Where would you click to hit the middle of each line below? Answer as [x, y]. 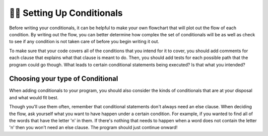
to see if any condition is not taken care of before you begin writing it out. [84, 42]
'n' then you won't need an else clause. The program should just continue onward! [93, 128]
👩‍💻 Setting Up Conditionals [66, 13]
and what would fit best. [34, 97]
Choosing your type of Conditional [64, 79]
